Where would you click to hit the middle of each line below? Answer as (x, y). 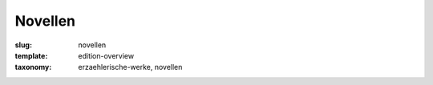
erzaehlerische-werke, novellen (130, 67)
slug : (23, 45)
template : (31, 55)
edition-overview (106, 55)
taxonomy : (33, 67)
